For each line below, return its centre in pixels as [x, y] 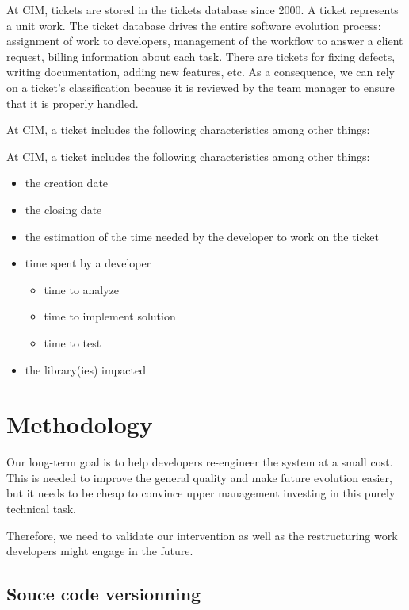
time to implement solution [110, 316]
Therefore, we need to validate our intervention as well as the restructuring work [202, 535]
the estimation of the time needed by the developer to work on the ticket [202, 236]
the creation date [67, 183]
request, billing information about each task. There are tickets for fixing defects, [201, 56]
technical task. [41, 508]
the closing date [63, 209]
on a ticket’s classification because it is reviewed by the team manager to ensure [201, 87]
